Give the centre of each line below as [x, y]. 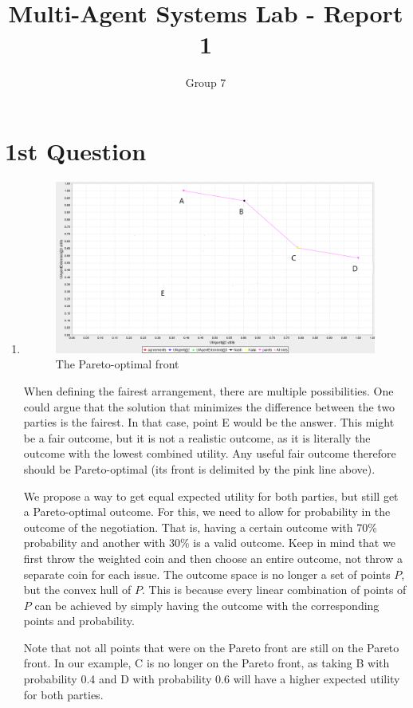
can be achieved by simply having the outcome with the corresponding [207, 605]
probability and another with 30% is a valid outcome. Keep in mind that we [209, 543]
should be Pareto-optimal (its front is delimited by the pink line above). [199, 468]
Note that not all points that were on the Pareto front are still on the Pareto [211, 647]
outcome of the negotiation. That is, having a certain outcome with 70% [200, 527]
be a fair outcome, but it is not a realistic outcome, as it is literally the [197, 437]
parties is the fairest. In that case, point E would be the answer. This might [209, 422]
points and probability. [79, 621]
